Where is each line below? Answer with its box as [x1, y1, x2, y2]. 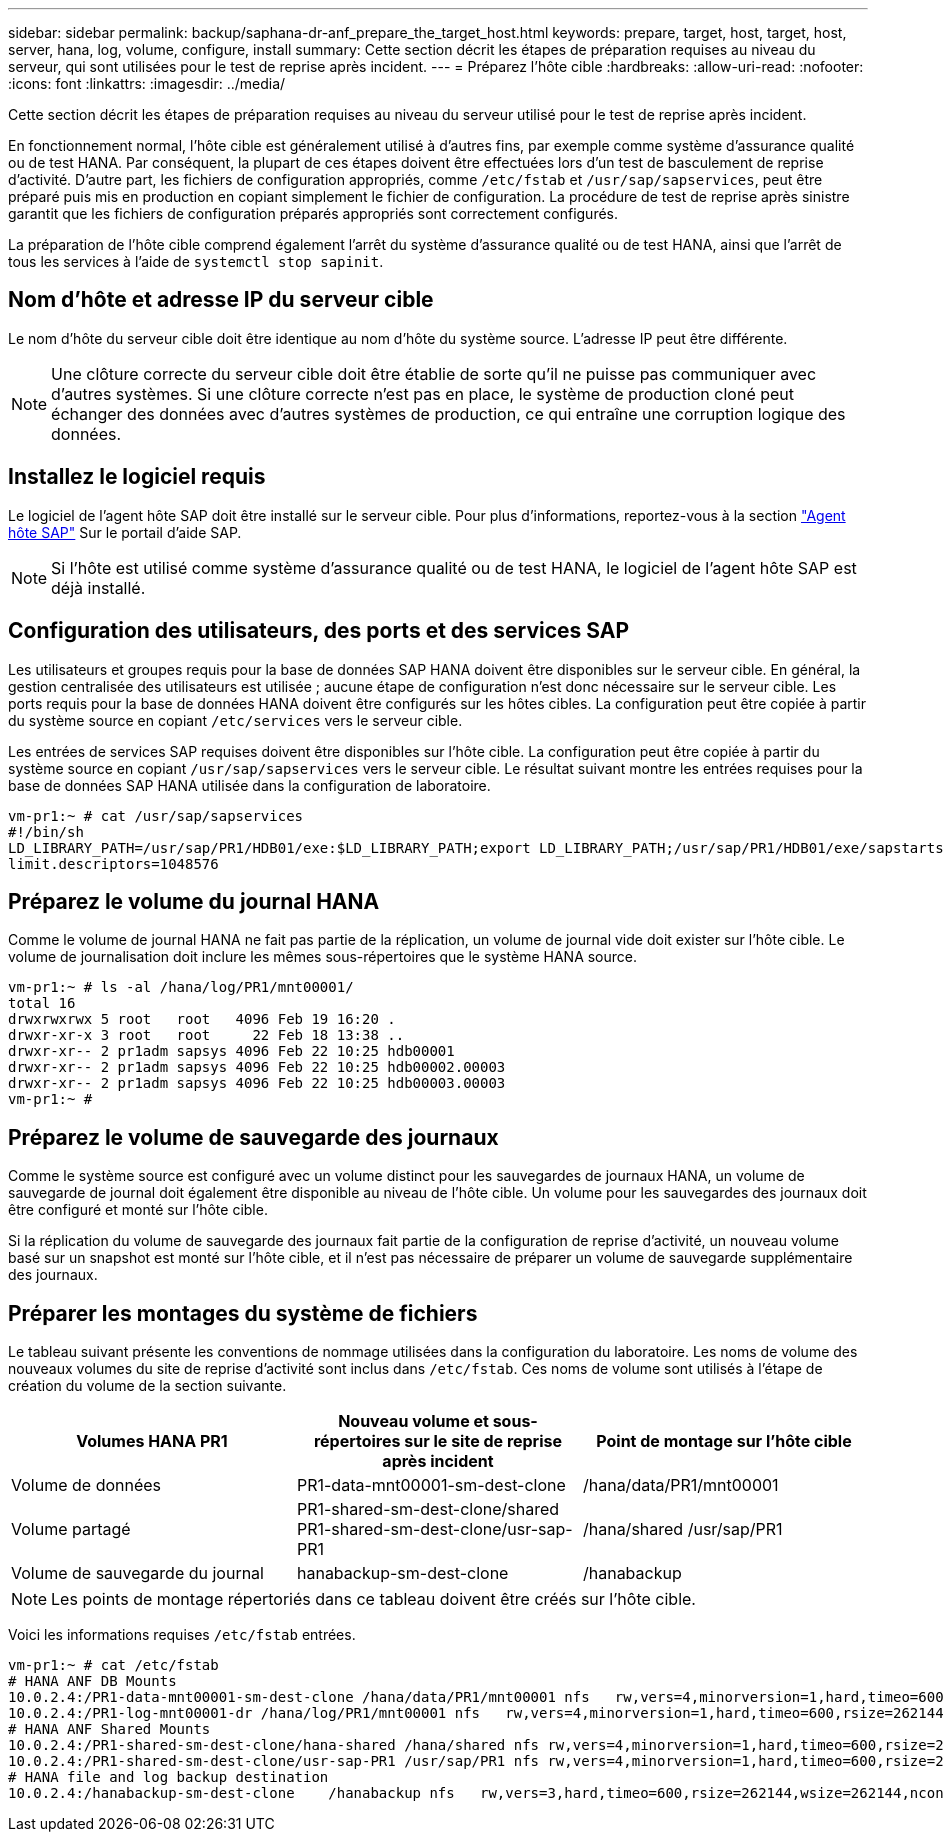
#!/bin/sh [8, 823, 84, 840]
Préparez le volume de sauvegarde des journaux [8, 1124, 499, 1150]
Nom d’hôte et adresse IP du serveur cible [8, 287, 434, 313]
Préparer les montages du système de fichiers [8, 1300, 478, 1326]
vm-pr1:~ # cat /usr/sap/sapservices [8, 807, 304, 824]
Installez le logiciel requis [8, 464, 266, 490]
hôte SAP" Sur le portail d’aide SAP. [8, 523, 242, 541]
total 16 [8, 995, 76, 1012]
